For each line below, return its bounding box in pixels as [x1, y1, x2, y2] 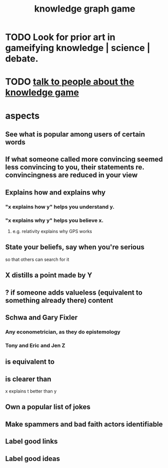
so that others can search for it [5, 256, 70, 262]
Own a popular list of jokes [5, 403, 91, 411]
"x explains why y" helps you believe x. [5, 217, 104, 224]
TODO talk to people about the [5, 76, 135, 87]
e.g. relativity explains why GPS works [12, 228, 92, 234]
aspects [5, 110, 40, 121]
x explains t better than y [5, 388, 57, 394]
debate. [5, 53, 39, 65]
